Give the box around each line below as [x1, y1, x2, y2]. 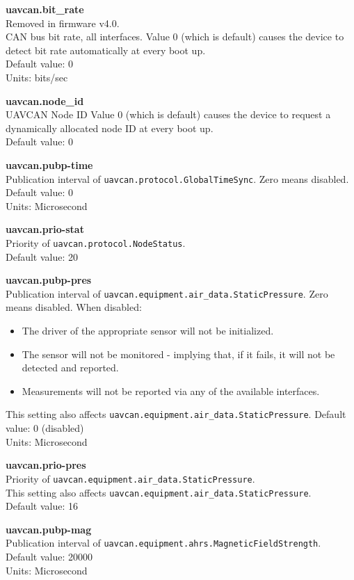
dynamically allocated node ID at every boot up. [6, 120, 214, 135]
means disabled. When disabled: [6, 300, 142, 314]
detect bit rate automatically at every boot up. [6, 42, 206, 57]
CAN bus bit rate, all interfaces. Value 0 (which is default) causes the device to [6, 29, 344, 44]
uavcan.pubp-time [6, 157, 93, 172]
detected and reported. [22, 360, 119, 375]
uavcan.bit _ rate [6, 2, 84, 16]
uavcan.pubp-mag [6, 522, 92, 536]
